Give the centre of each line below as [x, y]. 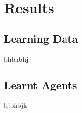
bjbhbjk [16, 105]
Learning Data [41, 38]
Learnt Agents [41, 85]
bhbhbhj [16, 58]
